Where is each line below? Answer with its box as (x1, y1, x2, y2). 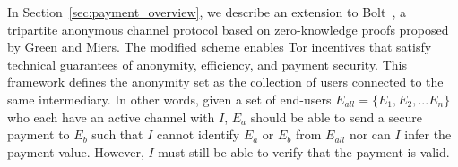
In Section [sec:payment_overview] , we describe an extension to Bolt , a (7, 3, 406, 21)
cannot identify (157, 125, 240, 144)
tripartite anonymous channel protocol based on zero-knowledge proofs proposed (7, 20, 449, 38)
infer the (404, 125, 452, 144)
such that (91, 125, 143, 144)
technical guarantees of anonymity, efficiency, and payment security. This (7, 54, 407, 73)
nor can (349, 125, 391, 144)
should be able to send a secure (250, 107, 422, 126)
